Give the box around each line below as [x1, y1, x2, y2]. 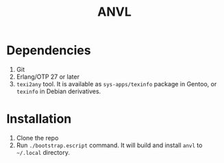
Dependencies [6, 42, 91, 58]
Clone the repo [16, 134, 59, 142]
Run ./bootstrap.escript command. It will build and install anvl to [16, 141, 203, 149]
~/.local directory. [16, 148, 70, 156]
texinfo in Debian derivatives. [16, 87, 101, 95]
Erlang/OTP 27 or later [16, 73, 80, 81]
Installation [6, 111, 72, 127]
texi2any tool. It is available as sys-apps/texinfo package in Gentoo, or [16, 79, 217, 88]
